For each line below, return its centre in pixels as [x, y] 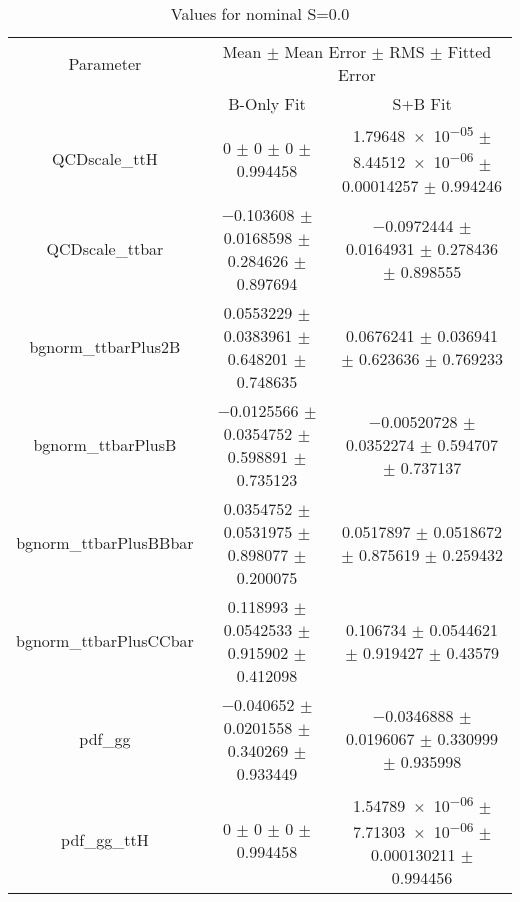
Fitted [469, 51]
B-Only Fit [267, 103]
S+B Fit [422, 103]
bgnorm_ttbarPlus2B [105, 347]
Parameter [105, 63]
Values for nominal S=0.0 [260, 13]
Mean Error [325, 51]
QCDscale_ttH [105, 159]
